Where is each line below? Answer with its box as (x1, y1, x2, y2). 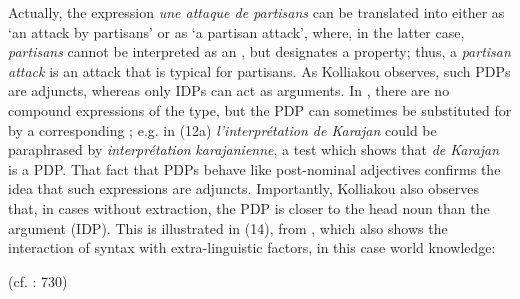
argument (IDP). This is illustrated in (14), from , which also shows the (8, 217, 448, 238)
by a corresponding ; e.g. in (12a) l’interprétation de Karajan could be (8, 119, 437, 140)
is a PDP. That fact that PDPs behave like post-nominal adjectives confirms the (8, 158, 501, 179)
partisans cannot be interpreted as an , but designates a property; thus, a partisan (8, 41, 511, 62)
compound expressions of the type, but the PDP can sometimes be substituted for (8, 99, 512, 120)
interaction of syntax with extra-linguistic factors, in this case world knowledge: (8, 237, 496, 258)
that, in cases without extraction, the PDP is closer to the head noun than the (8, 197, 490, 218)
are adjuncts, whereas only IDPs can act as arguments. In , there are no (8, 80, 450, 101)
